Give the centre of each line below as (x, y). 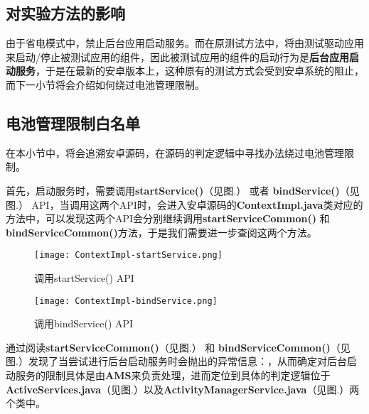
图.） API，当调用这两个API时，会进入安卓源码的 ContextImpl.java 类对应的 (184, 204)
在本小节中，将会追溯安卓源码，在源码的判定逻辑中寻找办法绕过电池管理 (175, 152)
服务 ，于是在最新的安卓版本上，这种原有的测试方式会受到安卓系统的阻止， (189, 71)
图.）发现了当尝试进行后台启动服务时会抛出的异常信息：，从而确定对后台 (176, 361)
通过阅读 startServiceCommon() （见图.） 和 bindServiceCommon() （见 (178, 347)
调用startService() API (84, 278)
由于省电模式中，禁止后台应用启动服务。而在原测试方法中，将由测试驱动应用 (185, 43)
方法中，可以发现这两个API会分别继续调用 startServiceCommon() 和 (168, 218)
